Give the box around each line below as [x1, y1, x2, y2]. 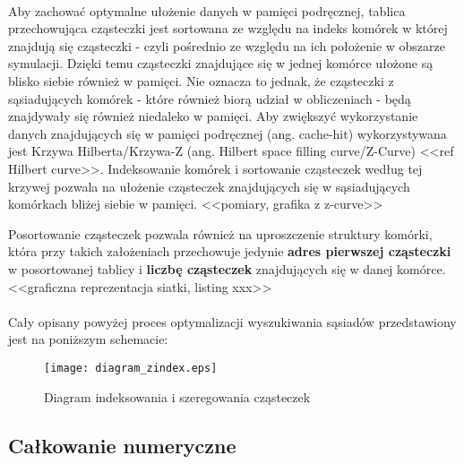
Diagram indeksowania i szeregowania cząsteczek [44, 387, 311, 406]
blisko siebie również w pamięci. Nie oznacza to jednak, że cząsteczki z [8, 71, 394, 90]
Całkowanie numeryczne [8, 431, 236, 459]
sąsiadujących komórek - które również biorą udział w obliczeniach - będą [8, 89, 411, 107]
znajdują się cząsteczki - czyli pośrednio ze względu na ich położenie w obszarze [8, 36, 446, 55]
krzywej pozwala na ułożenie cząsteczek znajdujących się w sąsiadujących [8, 176, 410, 195]
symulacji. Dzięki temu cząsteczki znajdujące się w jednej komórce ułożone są [8, 54, 434, 73]
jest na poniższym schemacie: [8, 330, 168, 348]
